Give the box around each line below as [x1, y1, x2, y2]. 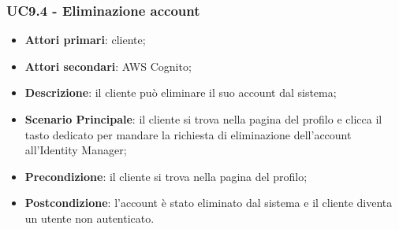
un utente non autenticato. [24, 209, 155, 226]
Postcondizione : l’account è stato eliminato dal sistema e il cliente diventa [24, 194, 393, 211]
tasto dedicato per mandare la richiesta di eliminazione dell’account [24, 126, 352, 142]
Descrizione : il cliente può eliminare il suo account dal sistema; [24, 84, 337, 101]
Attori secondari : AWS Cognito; [24, 57, 192, 74]
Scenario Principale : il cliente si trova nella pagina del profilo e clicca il [24, 111, 382, 127]
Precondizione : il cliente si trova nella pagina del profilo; [24, 168, 308, 184]
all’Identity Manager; [24, 142, 127, 158]
